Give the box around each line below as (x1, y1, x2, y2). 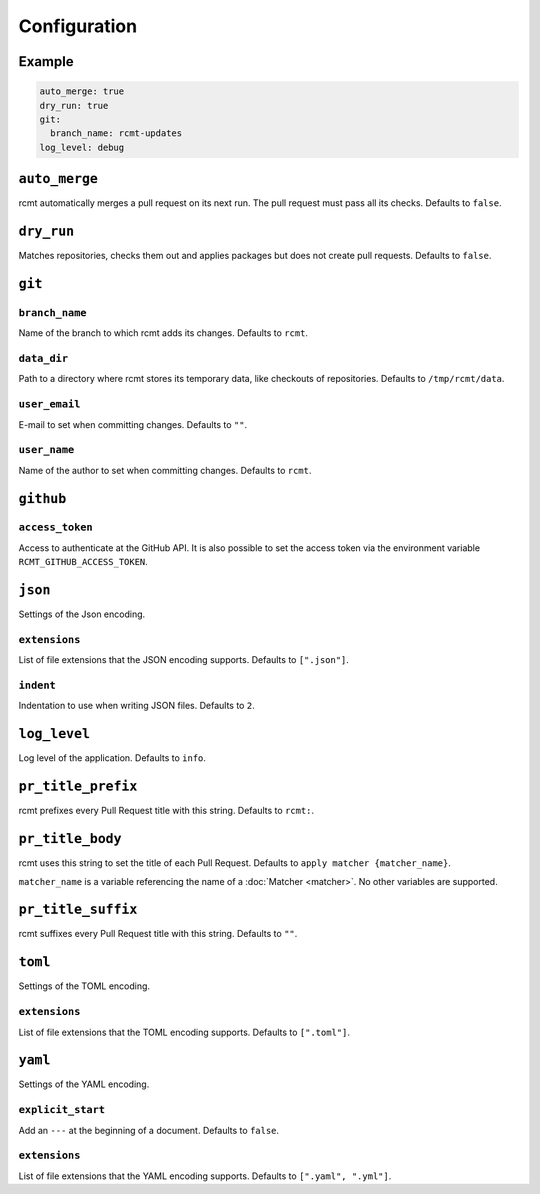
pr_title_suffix (18, 901, 138, 918)
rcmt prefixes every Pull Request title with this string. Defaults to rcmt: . (18, 805, 315, 817)
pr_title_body (18, 831, 122, 847)
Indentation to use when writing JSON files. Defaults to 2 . (18, 700, 255, 712)
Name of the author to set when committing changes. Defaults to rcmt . (18, 464, 312, 476)
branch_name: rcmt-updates (50, 128, 183, 139)
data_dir (18, 352, 69, 365)
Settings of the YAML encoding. (18, 1078, 150, 1090)
